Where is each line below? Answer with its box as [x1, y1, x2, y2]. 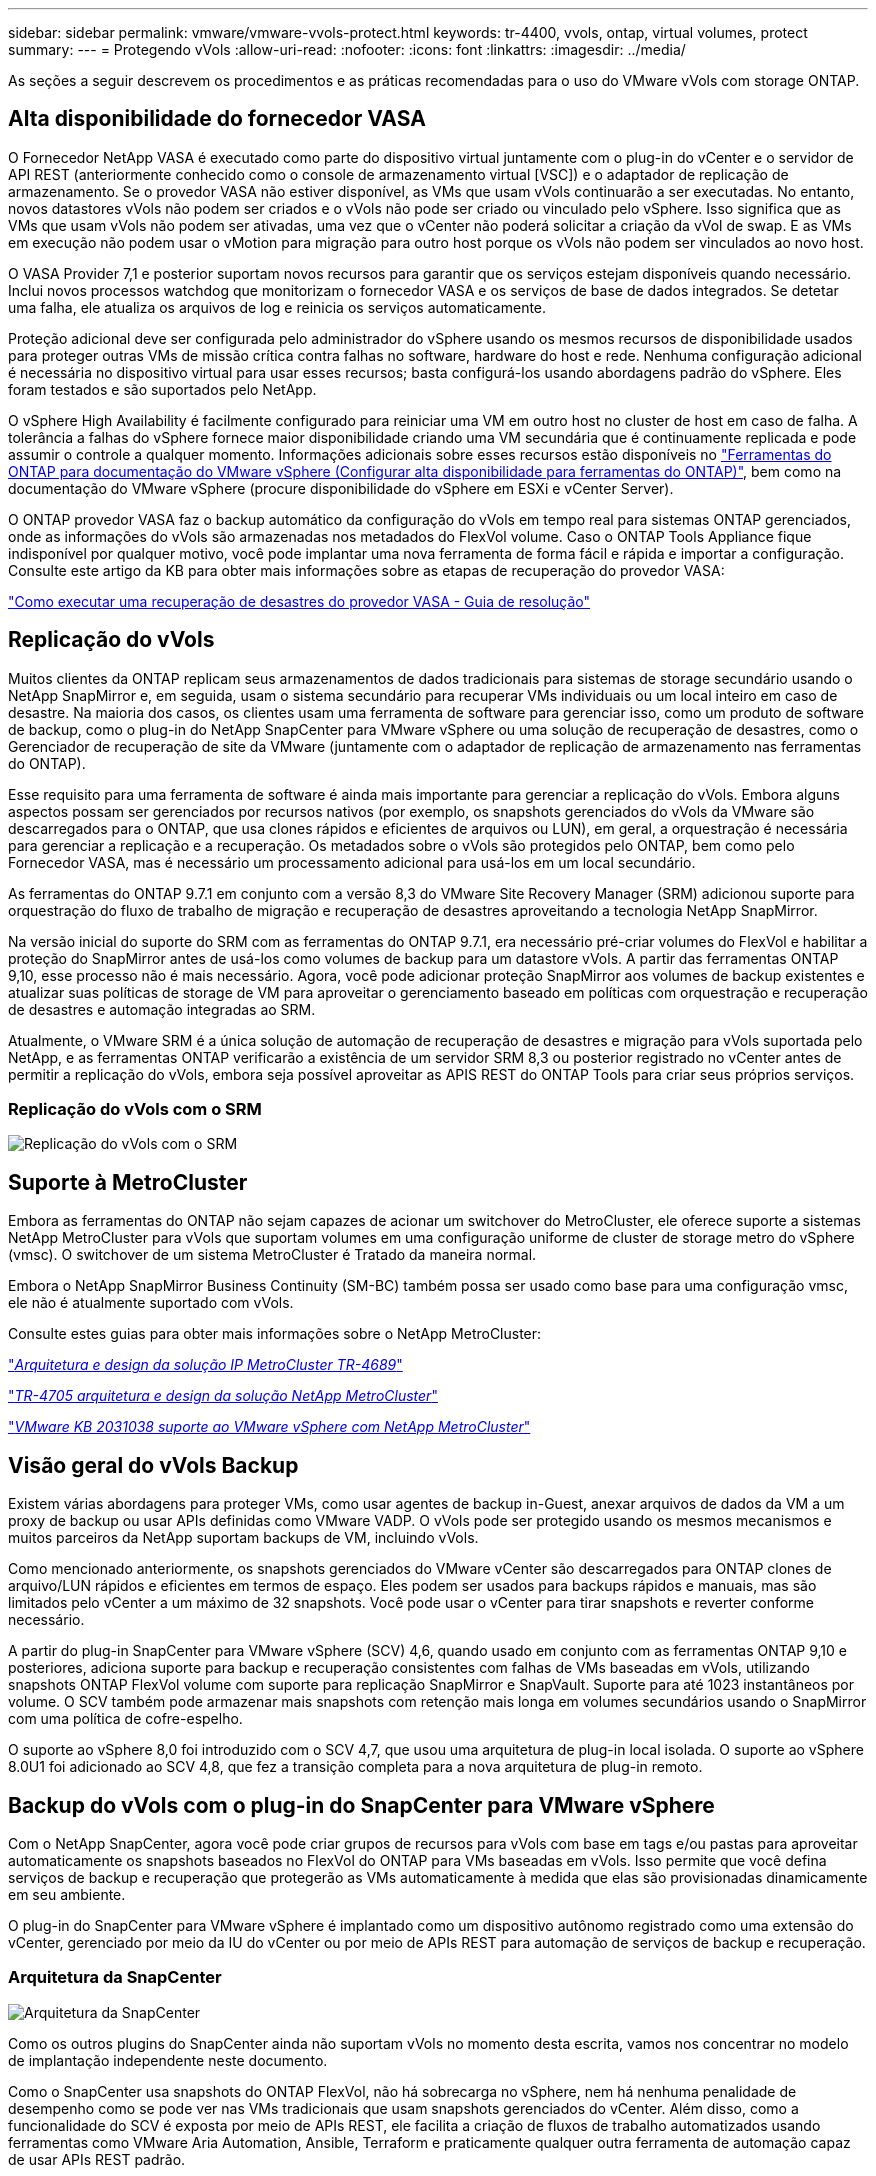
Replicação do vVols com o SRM [8, 1099, 262, 1120]
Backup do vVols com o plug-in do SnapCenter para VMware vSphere [8, 1792, 715, 1818]
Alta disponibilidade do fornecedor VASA [8, 106, 426, 132]
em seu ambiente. [8, 1885, 126, 1903]
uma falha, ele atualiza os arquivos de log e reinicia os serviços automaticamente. [8, 298, 547, 316]
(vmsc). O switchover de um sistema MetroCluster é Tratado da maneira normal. [8, 1246, 537, 1264]
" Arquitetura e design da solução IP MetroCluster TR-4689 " [8, 1356, 403, 1374]
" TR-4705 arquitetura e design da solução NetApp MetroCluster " [8, 1387, 438, 1405]
